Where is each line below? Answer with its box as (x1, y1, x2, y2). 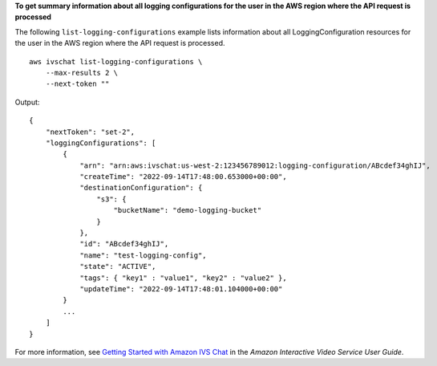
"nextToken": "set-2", (45, 127, 136, 136)
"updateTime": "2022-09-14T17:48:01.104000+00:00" (79, 284, 283, 293)
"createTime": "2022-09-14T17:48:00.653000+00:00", (79, 173, 288, 181)
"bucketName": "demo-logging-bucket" (113, 205, 262, 215)
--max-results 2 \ (45, 68, 119, 77)
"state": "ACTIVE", (79, 262, 156, 271)
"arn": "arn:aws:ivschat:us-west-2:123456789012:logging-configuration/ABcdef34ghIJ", (79, 161, 431, 170)
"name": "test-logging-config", (79, 250, 208, 260)
